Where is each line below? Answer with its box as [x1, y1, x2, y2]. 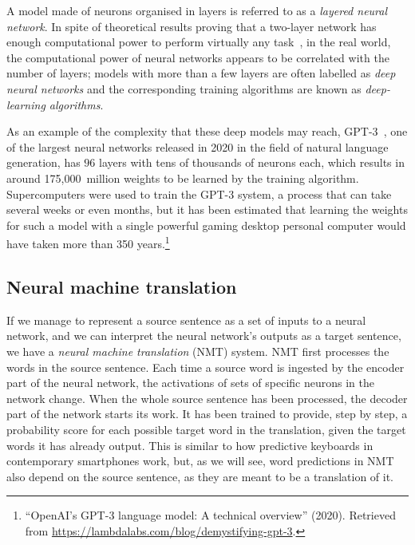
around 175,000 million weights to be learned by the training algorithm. [6, 169, 359, 186]
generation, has [6, 154, 81, 171]
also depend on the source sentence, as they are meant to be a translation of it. [6, 468, 394, 484]
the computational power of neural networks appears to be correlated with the [6, 49, 389, 65]
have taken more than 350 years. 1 [6, 233, 170, 251]
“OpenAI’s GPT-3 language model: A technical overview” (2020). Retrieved [25, 507, 396, 523]
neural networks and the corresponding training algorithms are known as [6, 80, 362, 97]
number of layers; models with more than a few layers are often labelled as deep [6, 65, 396, 81]
